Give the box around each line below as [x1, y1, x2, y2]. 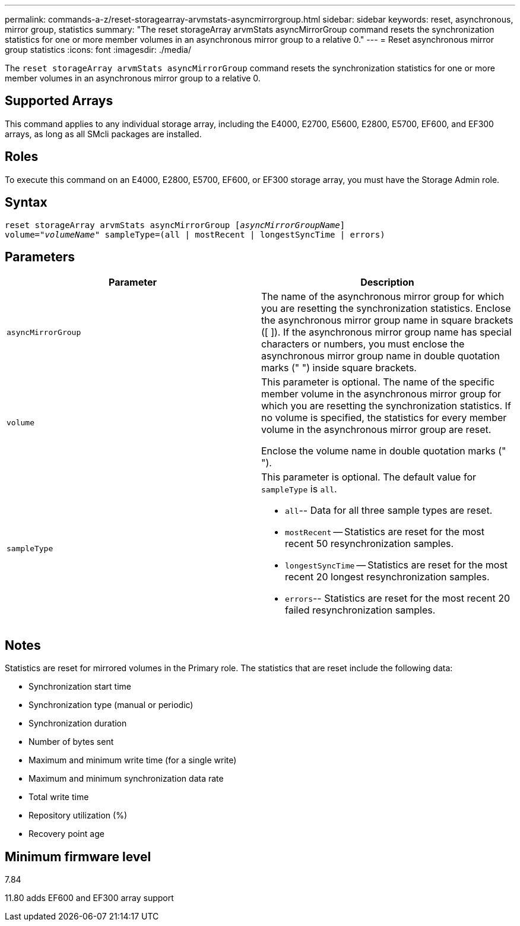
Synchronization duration [28, 718, 127, 729]
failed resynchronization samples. [285, 604, 436, 617]
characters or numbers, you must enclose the [261, 338, 465, 350]
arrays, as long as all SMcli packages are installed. [5, 128, 202, 139]
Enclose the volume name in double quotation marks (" [261, 445, 506, 457]
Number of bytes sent [28, 737, 114, 747]
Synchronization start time [28, 681, 131, 692]
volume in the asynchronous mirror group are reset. [261, 424, 492, 436]
